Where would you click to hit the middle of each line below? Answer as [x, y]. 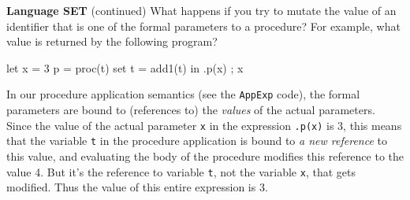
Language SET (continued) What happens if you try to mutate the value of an [201, 10]
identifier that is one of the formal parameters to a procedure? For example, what [203, 26]
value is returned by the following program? [112, 41]
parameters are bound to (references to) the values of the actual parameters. [191, 110]
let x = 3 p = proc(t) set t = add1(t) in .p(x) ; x [125, 67]
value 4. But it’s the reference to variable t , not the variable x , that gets [181, 171]
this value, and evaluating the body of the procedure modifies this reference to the [205, 156]
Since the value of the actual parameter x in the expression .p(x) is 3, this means [204, 125]
